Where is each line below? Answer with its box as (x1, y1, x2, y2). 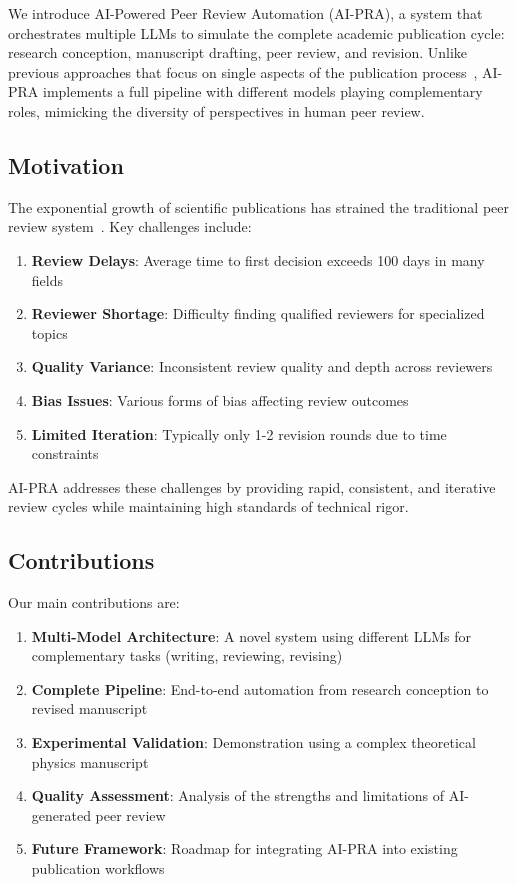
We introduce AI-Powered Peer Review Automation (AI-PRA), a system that (8, 3, 483, 23)
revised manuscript (31, 698, 148, 719)
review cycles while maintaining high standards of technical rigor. (8, 496, 409, 517)
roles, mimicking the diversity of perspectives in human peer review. (8, 100, 425, 121)
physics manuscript (31, 751, 149, 772)
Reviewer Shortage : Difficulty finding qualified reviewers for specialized (31, 303, 485, 324)
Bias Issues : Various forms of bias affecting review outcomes (31, 389, 409, 410)
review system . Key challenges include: (8, 216, 252, 237)
